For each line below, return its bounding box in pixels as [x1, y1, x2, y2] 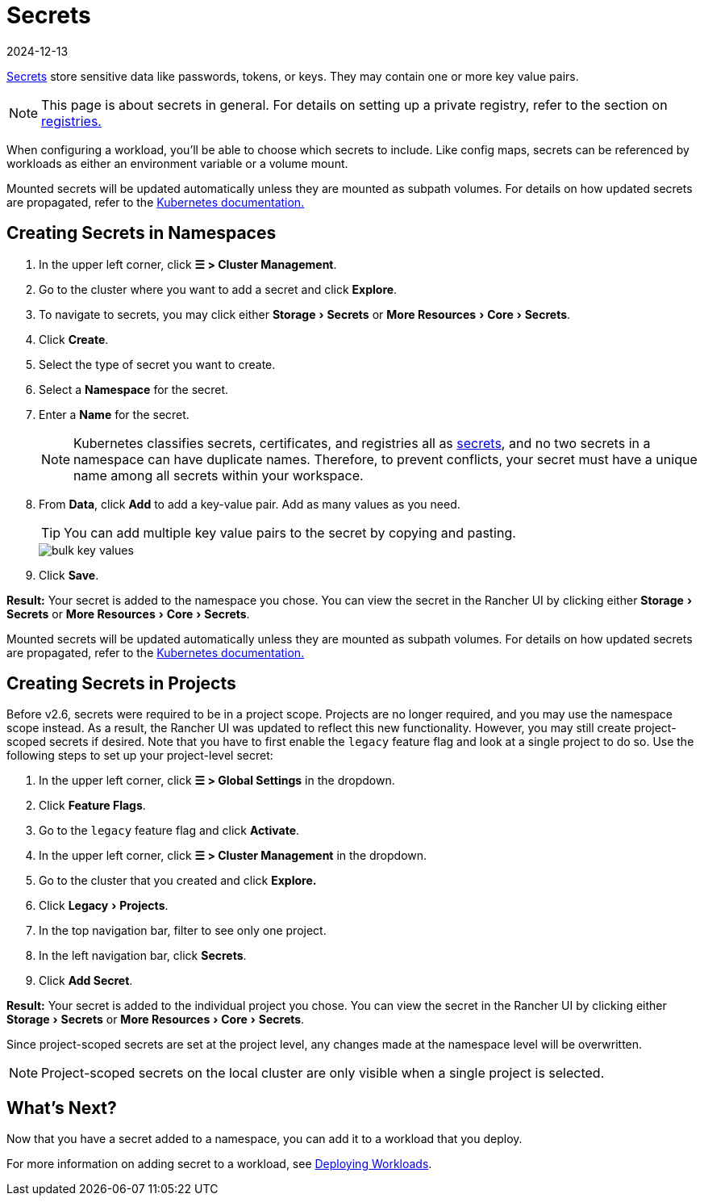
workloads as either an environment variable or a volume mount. [6, 156, 348, 170]
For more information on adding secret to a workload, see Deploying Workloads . [6, 1157, 432, 1171]
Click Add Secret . [39, 974, 133, 988]
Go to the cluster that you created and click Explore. [39, 873, 317, 888]
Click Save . [39, 567, 99, 582]
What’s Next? [6, 1097, 117, 1118]
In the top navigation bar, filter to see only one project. [39, 923, 327, 938]
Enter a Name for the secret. [39, 407, 190, 421]
